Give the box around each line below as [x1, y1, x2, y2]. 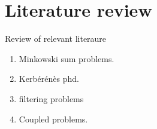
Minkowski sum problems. [19, 52, 114, 64]
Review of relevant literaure [5, 32, 107, 45]
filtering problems [19, 92, 84, 105]
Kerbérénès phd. [19, 72, 79, 85]
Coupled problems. [19, 112, 88, 125]
